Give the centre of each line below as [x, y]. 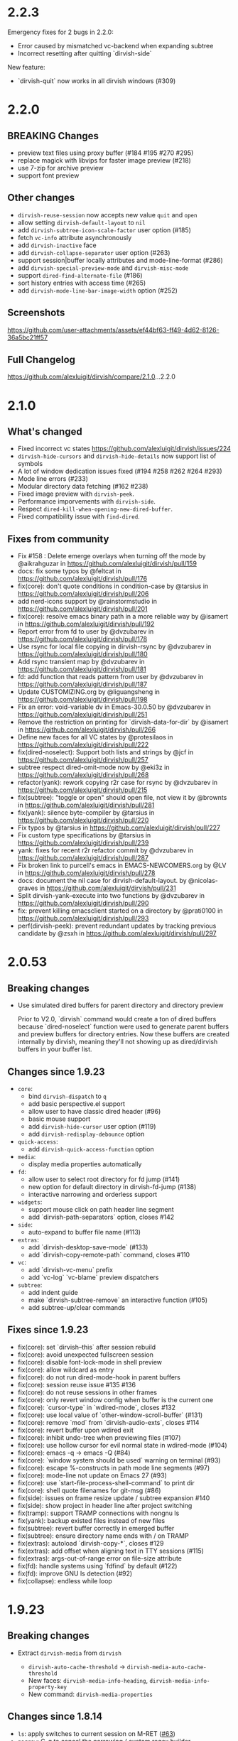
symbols [30, 464]
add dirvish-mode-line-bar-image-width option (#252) [97, 290]
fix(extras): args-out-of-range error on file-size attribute [100, 1558]
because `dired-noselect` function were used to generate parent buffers [123, 1026]
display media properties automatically [85, 1164]
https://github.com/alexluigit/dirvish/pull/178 [82, 639]
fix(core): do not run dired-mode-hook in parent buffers [99, 1377]
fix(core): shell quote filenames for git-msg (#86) [89, 1490]
